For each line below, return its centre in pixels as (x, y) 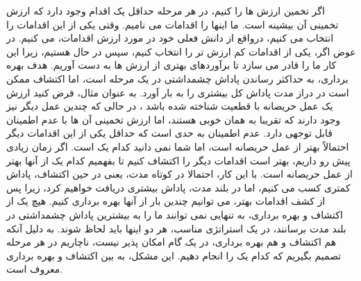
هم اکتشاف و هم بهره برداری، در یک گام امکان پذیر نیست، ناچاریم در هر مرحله (171, 242)
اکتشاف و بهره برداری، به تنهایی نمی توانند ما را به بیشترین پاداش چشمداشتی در (175, 214)
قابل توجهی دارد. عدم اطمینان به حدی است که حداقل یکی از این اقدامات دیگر (169, 133)
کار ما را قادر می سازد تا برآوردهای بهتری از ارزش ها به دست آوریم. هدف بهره (171, 65)
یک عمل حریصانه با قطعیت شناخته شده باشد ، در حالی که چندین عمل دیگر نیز (170, 106)
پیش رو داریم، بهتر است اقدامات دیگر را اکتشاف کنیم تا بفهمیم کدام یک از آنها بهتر (178, 160)
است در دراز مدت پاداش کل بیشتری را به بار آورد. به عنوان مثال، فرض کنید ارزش (178, 92)
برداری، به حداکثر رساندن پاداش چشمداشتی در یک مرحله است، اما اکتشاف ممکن (177, 78)
